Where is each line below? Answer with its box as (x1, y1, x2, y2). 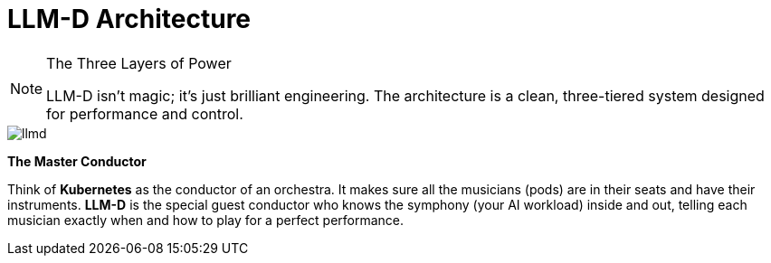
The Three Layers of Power (46, 53, 232, 72)
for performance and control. (46, 104, 243, 123)
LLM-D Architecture (7, 4, 252, 34)
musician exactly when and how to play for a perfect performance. (7, 211, 405, 228)
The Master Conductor (7, 153, 147, 169)
